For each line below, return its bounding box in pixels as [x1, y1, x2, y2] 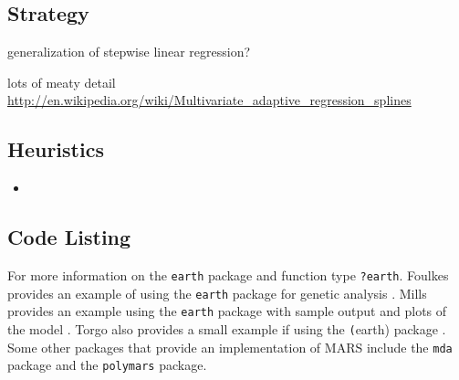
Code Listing [7, 223, 131, 251]
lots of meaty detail [7, 72, 116, 91]
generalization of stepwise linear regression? [7, 42, 251, 61]
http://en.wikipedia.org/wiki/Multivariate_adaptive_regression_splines [7, 90, 412, 110]
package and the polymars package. [7, 355, 207, 375]
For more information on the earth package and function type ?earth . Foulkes [7, 265, 449, 284]
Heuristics [7, 135, 104, 164]
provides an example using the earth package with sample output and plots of [7, 301, 447, 321]
